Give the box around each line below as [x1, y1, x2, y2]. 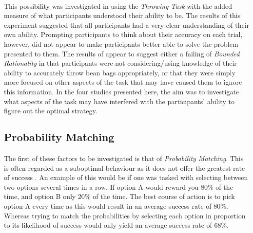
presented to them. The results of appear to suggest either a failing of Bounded [4, 48, 240, 58]
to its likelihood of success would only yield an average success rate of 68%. [4, 220, 229, 230]
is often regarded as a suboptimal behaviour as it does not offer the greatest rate [4, 162, 245, 173]
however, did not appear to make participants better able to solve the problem [4, 38, 238, 49]
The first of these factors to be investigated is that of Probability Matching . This [4, 153, 244, 163]
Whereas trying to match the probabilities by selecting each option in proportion [4, 210, 246, 220]
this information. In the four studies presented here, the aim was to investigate [4, 86, 239, 96]
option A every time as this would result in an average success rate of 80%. [4, 201, 228, 211]
